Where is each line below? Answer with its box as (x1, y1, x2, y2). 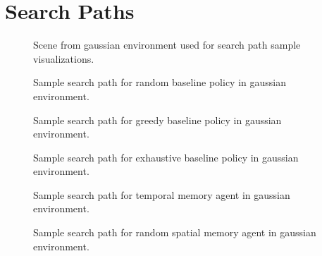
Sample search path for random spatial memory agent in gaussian (33, 225, 316, 240)
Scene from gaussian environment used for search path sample (33, 37, 301, 52)
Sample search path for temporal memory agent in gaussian (33, 187, 290, 202)
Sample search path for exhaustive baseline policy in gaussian (33, 150, 299, 164)
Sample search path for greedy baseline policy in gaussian (33, 112, 282, 127)
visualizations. (33, 51, 94, 66)
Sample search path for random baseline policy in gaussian (33, 75, 287, 90)
